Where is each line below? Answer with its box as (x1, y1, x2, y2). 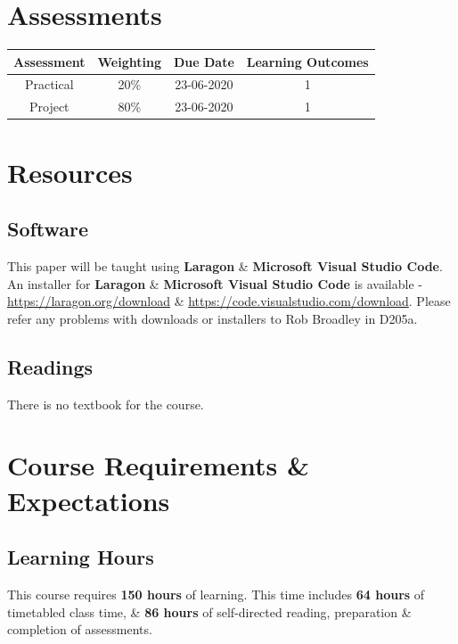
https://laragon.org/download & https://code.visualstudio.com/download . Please (7, 292, 451, 310)
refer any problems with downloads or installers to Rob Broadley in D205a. (7, 309, 418, 327)
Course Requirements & (7, 447, 310, 483)
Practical (24, 75, 74, 94)
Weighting (97, 52, 161, 70)
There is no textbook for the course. (7, 394, 204, 413)
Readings (7, 352, 94, 380)
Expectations (7, 482, 170, 518)
